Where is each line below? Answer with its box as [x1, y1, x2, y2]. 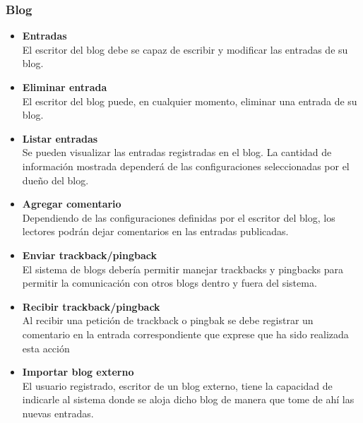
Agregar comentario [22, 196, 121, 211]
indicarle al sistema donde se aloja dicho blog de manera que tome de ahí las [22, 392, 355, 407]
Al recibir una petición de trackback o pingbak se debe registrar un [22, 313, 314, 328]
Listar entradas [22, 131, 98, 145]
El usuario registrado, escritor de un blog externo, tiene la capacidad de [22, 378, 333, 393]
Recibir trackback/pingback [22, 299, 160, 314]
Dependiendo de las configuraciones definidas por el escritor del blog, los [22, 210, 335, 225]
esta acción [22, 340, 70, 355]
